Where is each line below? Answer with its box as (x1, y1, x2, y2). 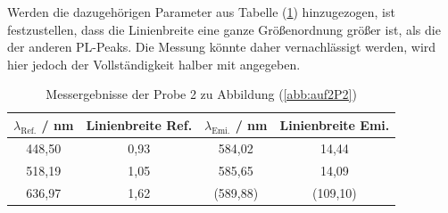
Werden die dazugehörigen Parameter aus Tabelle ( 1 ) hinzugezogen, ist (7, 3, 395, 20)
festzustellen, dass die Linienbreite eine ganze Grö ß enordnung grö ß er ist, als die (7, 20, 441, 38)
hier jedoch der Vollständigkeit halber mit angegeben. (7, 54, 301, 73)
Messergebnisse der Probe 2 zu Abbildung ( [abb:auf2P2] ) (46, 85, 357, 103)
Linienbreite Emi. (279, 115, 390, 134)
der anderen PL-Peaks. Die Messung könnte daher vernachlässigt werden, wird (7, 37, 436, 56)
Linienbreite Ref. (86, 115, 193, 134)
